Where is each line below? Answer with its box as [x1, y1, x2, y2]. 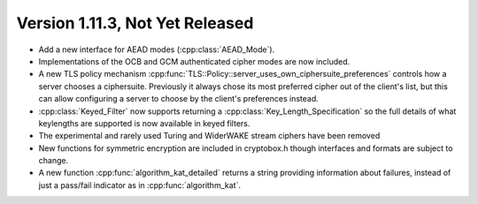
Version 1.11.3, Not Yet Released [16, 13, 254, 33]
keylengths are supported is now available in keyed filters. [38, 117, 251, 128]
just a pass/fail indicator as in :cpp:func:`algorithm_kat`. [38, 179, 241, 190]
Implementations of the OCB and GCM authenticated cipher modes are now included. [38, 56, 351, 66]
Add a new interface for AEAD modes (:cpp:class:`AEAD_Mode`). [38, 44, 275, 55]
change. [38, 155, 69, 166]
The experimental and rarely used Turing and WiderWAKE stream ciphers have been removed [38, 131, 381, 141]
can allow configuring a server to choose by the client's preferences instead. [38, 94, 319, 104]
